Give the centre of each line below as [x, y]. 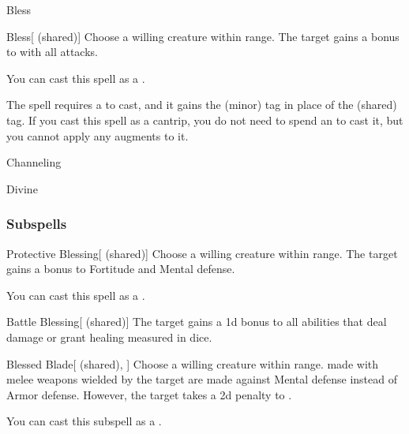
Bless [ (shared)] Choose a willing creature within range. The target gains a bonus [203, 36]
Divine [22, 188]
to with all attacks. [52, 52]
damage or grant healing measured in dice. [109, 337]
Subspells [37, 224]
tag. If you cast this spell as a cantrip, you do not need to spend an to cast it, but [205, 120]
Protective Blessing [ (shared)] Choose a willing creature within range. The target [202, 253]
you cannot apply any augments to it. [98, 135]
